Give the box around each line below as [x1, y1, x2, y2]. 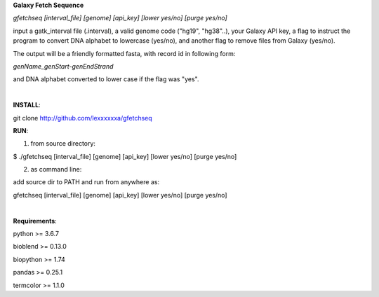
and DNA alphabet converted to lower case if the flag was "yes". [13, 75, 199, 83]
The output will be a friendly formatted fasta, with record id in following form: [13, 49, 236, 57]
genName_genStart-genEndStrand [13, 62, 114, 70]
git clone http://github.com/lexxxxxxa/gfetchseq [13, 113, 152, 122]
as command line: [30, 165, 82, 174]
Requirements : [13, 216, 58, 225]
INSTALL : [13, 101, 41, 109]
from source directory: [30, 139, 96, 148]
